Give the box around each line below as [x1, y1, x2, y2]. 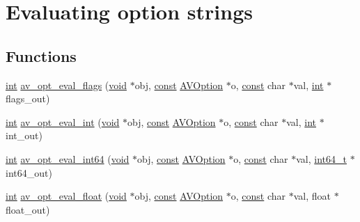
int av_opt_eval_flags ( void [6, 77, 127, 92]
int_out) [6, 128, 42, 143]
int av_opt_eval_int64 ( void [6, 151, 130, 166]
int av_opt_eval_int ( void [6, 114, 120, 129]
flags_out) [6, 91, 50, 106]
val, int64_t [296, 151, 347, 166]
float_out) [6, 202, 50, 216]
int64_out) [6, 165, 52, 180]
